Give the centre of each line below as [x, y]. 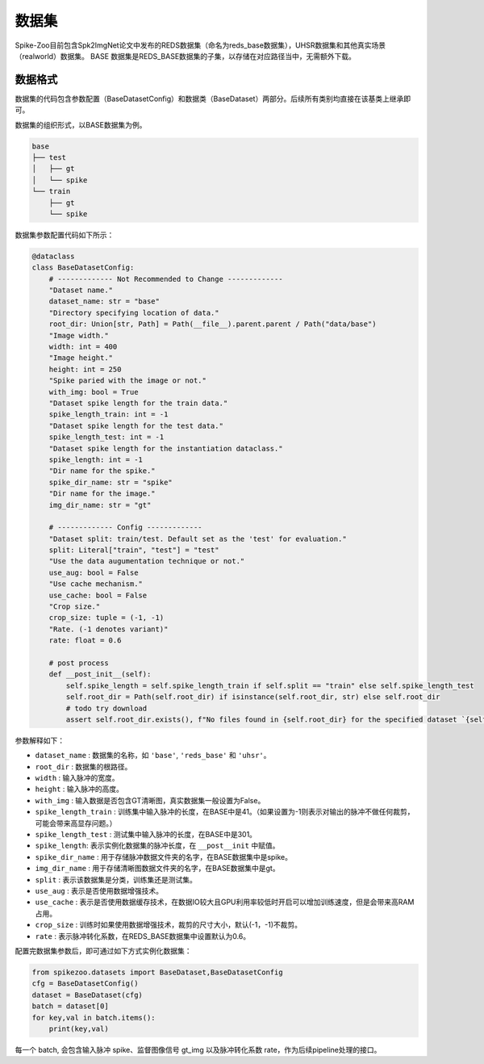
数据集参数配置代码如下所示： [65, 235]
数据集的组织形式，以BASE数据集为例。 [81, 124]
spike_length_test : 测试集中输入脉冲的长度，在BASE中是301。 [146, 835]
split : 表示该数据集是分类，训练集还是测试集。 [116, 879]
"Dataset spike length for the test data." [136, 425]
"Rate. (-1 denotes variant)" [108, 629]
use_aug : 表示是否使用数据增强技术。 [99, 891]
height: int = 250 [85, 369]
